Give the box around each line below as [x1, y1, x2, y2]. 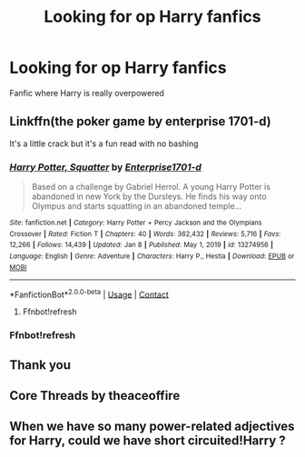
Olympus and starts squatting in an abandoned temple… [31, 201, 242, 212]
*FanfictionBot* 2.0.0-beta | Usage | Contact [9, 287, 170, 300]
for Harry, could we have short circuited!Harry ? [9, 433, 286, 449]
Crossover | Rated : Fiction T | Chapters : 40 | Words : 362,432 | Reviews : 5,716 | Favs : [9, 229, 281, 238]
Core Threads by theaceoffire [9, 388, 181, 403]
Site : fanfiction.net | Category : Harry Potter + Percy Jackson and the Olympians [9, 218, 262, 228]
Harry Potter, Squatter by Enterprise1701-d [9, 161, 202, 174]
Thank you [9, 357, 71, 373]
